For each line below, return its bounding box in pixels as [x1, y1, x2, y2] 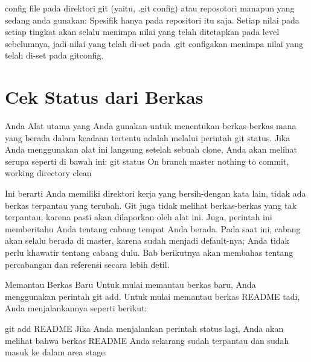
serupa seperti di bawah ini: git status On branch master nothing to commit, [5, 154, 289, 167]
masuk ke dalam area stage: [5, 346, 107, 358]
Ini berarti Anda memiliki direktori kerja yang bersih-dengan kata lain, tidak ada [5, 187, 306, 200]
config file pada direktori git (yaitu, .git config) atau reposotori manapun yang [5, 2, 295, 14]
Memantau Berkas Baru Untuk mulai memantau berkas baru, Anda [5, 278, 256, 291]
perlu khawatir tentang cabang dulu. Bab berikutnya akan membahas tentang [5, 246, 293, 259]
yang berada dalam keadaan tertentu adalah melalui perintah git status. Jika [5, 131, 290, 144]
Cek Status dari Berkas [5, 84, 204, 109]
